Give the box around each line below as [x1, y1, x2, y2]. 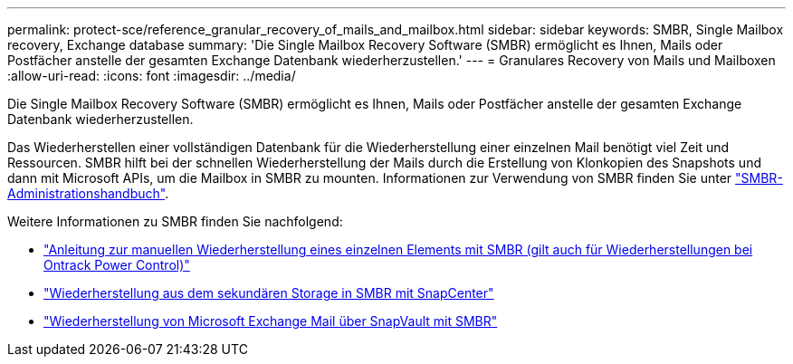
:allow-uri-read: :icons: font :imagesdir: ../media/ [7, 68, 296, 83]
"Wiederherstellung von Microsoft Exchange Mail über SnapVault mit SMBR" [43, 313, 498, 329]
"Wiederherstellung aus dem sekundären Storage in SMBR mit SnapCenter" [43, 285, 494, 301]
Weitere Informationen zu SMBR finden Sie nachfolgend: [7, 214, 343, 229]
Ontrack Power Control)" [43, 257, 190, 273]
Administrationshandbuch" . [7, 186, 169, 201]
